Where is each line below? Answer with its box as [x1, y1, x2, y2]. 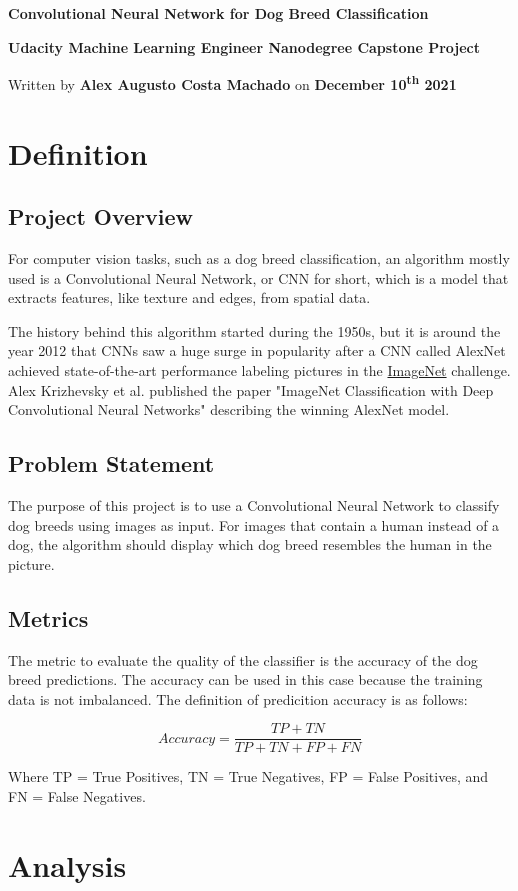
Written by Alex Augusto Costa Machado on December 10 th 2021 [8, 71, 457, 94]
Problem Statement [8, 448, 215, 479]
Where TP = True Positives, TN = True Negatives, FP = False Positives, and [8, 766, 489, 787]
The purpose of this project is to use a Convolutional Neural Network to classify [8, 494, 500, 515]
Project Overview [8, 201, 194, 232]
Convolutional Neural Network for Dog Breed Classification [8, 3, 429, 23]
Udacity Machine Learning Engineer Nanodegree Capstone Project [8, 36, 481, 57]
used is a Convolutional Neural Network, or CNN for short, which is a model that [8, 267, 509, 288]
